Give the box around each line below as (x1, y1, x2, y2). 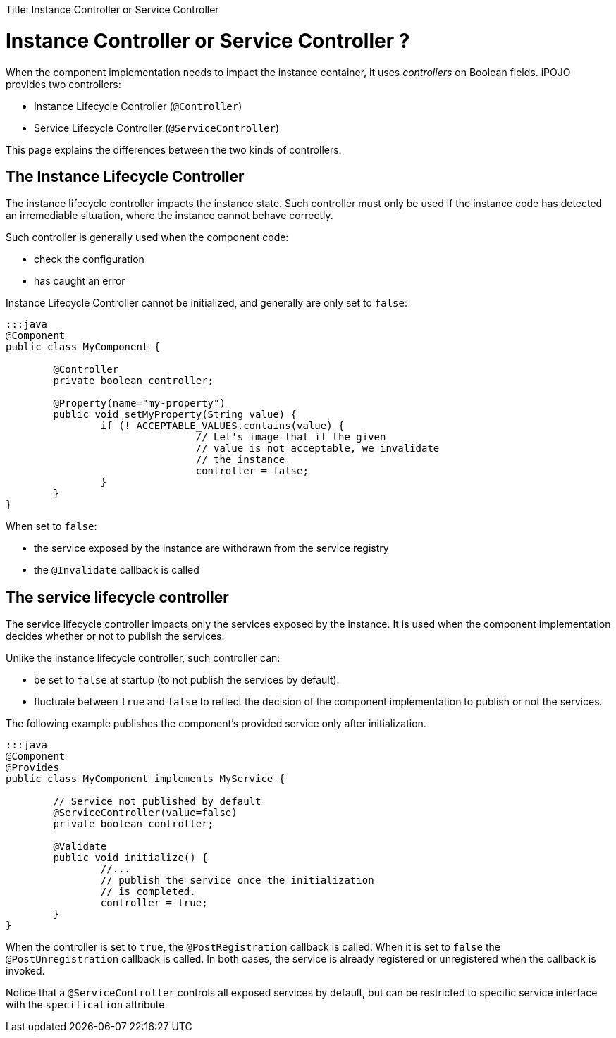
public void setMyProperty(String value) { (53, 409, 297, 421)
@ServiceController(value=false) (53, 807, 238, 819)
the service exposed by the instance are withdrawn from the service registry (34, 542, 389, 555)
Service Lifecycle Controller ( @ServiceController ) (34, 121, 280, 134)
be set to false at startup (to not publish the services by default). (34, 674, 340, 686)
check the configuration (34, 253, 144, 266)
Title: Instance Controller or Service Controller (6, 4, 219, 16)
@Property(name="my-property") (53, 397, 226, 409)
